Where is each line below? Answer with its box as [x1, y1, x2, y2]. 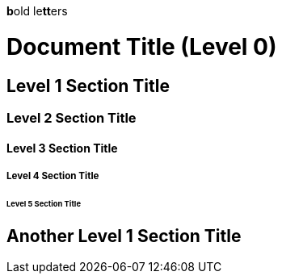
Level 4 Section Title [6, 169, 99, 182]
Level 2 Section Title [6, 109, 137, 126]
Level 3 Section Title [6, 140, 118, 155]
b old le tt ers [6, 4, 68, 18]
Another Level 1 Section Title [6, 225, 242, 246]
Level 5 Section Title [6, 199, 81, 208]
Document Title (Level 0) [6, 32, 277, 61]
